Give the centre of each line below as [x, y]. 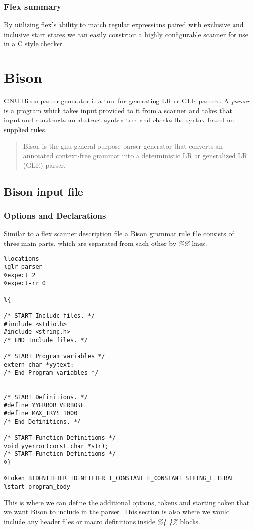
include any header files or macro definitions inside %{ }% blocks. [102, 521]
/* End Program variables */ [51, 373]
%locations [21, 259]
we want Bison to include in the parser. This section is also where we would [117, 512]
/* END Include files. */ [46, 340]
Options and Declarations [55, 215]
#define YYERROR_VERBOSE [44, 405]
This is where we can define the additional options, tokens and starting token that [127, 502]
